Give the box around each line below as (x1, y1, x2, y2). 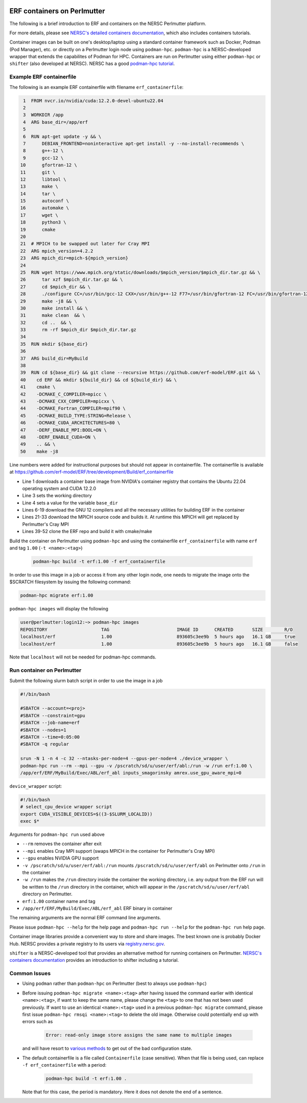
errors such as (22, 1019, 53, 1025)
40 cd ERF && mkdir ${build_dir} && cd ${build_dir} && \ (20, 377, 177, 383)
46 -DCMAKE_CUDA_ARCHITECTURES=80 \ (20, 420, 120, 426)
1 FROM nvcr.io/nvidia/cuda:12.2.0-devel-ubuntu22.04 (23, 98, 164, 103)
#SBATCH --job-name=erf (20, 720, 80, 726)
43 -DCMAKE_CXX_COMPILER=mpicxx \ (20, 399, 115, 404)
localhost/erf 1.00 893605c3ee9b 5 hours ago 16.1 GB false (20, 641, 298, 647)
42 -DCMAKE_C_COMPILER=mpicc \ (20, 391, 107, 397)
